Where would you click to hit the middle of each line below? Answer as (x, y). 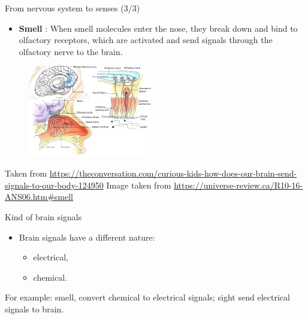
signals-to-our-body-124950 (54, 185)
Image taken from (139, 185)
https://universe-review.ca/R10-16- (238, 185)
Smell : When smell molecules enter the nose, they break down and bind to (158, 28)
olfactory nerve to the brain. (71, 51)
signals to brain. (34, 309)
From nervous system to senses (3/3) (73, 8)
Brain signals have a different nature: (87, 237)
